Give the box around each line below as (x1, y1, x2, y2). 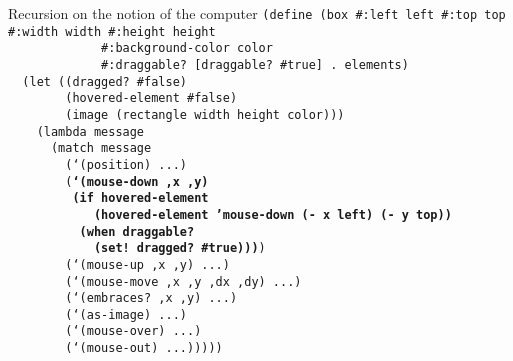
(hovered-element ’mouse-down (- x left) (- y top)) (93, 207, 452, 222)
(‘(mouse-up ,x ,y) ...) (65, 257, 230, 272)
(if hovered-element (72, 191, 209, 206)
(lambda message (36, 124, 145, 139)
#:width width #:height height (8, 24, 216, 39)
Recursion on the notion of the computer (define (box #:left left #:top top (8, 3, 506, 23)
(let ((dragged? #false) (22, 74, 187, 89)
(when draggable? (79, 224, 195, 239)
